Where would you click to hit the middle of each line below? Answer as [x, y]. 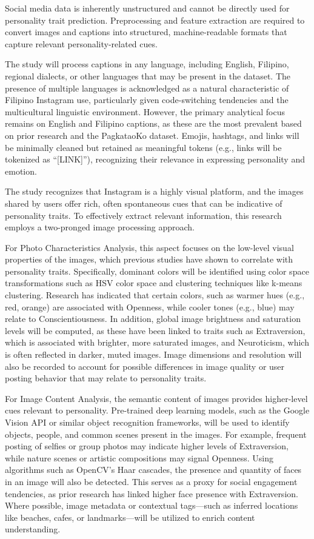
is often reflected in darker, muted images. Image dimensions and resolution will [153, 354]
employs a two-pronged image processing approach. [100, 227]
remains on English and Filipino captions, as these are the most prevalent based [153, 123]
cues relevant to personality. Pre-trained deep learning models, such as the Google [157, 410]
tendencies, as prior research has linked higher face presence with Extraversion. [152, 493]
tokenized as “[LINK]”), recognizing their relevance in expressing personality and [155, 159]
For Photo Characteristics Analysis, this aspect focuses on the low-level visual [149, 247]
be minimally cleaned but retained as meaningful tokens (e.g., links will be [143, 147]
